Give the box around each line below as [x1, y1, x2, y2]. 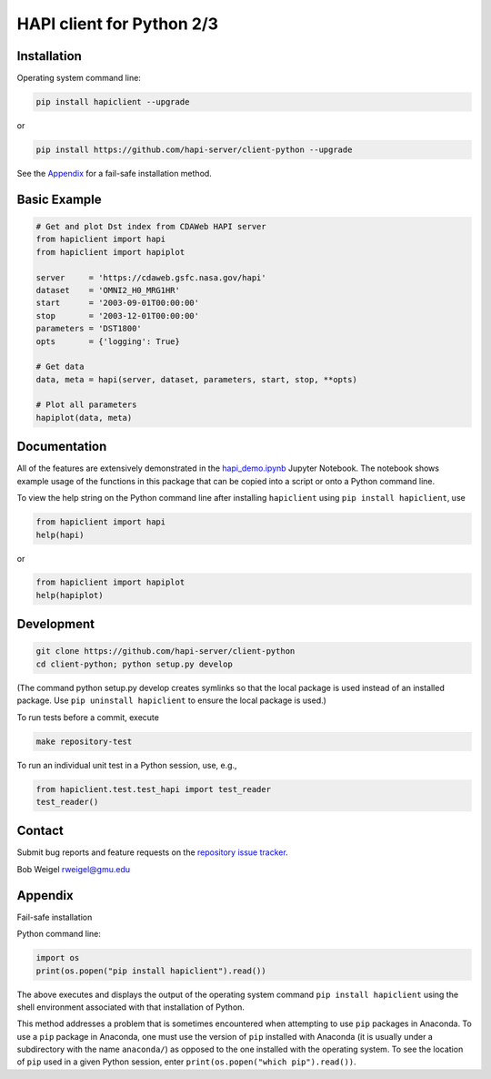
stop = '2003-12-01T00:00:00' [35, 310, 200, 321]
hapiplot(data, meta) [35, 412, 133, 422]
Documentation [16, 439, 107, 454]
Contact [16, 823, 64, 839]
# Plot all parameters [35, 400, 137, 410]
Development [16, 616, 95, 632]
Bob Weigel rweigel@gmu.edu [16, 863, 131, 874]
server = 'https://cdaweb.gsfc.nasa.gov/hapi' [35, 272, 267, 282]
